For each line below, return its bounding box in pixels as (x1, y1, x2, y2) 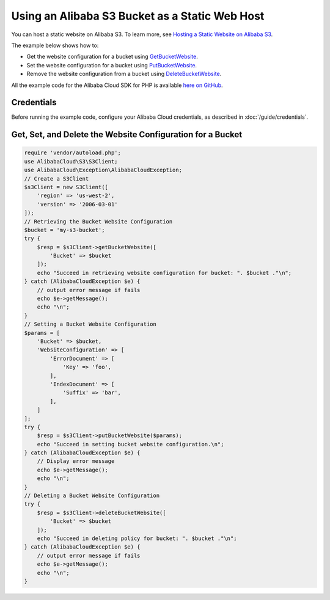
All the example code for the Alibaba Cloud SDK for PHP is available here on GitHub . (11, 81, 223, 89)
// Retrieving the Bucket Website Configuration (24, 218, 173, 225)
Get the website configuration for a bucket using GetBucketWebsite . (26, 53, 198, 61)
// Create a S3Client (24, 175, 89, 182)
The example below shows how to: (11, 42, 99, 49)
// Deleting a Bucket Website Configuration (24, 492, 160, 499)
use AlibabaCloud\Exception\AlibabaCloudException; (24, 167, 183, 174)
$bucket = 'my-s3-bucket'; (24, 227, 105, 233)
